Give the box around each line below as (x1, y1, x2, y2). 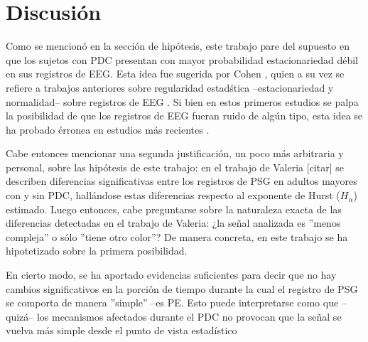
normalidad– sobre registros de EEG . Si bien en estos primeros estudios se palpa (6, 94, 359, 109)
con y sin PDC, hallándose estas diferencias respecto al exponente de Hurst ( (6, 188, 340, 203)
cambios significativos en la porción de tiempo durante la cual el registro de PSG (6, 281, 358, 296)
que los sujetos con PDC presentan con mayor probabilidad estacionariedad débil (6, 52, 359, 67)
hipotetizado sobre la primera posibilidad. (6, 243, 188, 258)
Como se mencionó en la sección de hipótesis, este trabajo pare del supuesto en (6, 38, 350, 53)
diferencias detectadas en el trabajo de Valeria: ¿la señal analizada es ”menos (6, 215, 341, 230)
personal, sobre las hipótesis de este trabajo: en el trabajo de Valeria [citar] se (6, 159, 344, 174)
